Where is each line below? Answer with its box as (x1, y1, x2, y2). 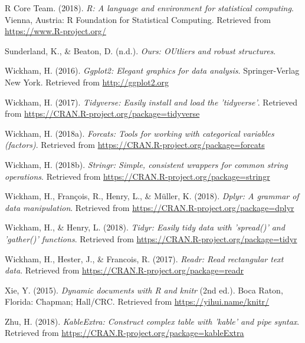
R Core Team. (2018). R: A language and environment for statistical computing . (5, 2, 294, 14)
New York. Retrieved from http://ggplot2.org (5, 75, 169, 88)
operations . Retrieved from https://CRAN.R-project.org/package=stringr (5, 170, 270, 182)
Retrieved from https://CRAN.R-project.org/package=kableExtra (5, 326, 244, 339)
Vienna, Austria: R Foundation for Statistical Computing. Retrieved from (5, 13, 271, 25)
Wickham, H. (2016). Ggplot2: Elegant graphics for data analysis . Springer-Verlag (5, 64, 300, 77)
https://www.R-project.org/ (5, 25, 106, 37)
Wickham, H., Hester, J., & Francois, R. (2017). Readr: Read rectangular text (5, 252, 284, 265)
